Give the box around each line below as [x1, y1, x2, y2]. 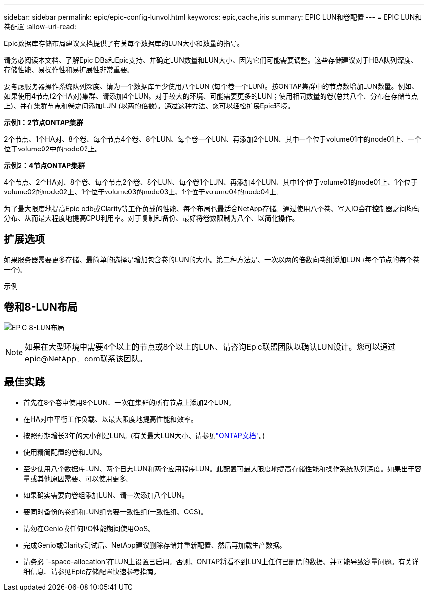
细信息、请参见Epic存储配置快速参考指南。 [23, 567, 161, 575]
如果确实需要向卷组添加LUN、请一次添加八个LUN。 [23, 490, 189, 499]
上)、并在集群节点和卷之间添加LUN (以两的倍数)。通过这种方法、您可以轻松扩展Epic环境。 [4, 102, 295, 110]
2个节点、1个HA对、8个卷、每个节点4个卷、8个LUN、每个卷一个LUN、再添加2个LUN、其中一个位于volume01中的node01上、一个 [4, 135, 422, 143]
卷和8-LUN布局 [4, 301, 78, 314]
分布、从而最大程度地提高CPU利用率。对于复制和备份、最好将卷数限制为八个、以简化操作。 [4, 214, 299, 222]
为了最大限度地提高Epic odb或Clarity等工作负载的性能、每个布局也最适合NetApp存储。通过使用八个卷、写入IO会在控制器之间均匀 [4, 204, 420, 212]
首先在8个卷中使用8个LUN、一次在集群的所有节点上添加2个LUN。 [23, 398, 235, 406]
